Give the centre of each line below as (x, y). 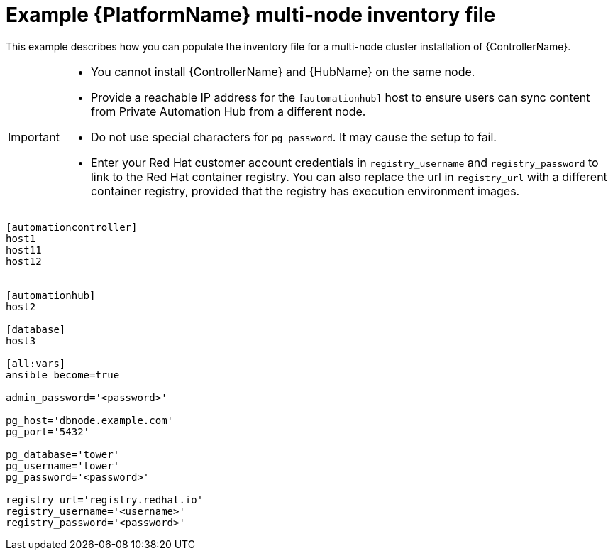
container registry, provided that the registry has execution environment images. (305, 191)
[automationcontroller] (72, 227)
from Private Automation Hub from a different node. (228, 111)
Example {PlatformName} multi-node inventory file (251, 15)
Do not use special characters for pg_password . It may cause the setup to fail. (293, 137)
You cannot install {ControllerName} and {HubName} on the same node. (283, 71)
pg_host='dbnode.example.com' (90, 420)
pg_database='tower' (63, 454)
